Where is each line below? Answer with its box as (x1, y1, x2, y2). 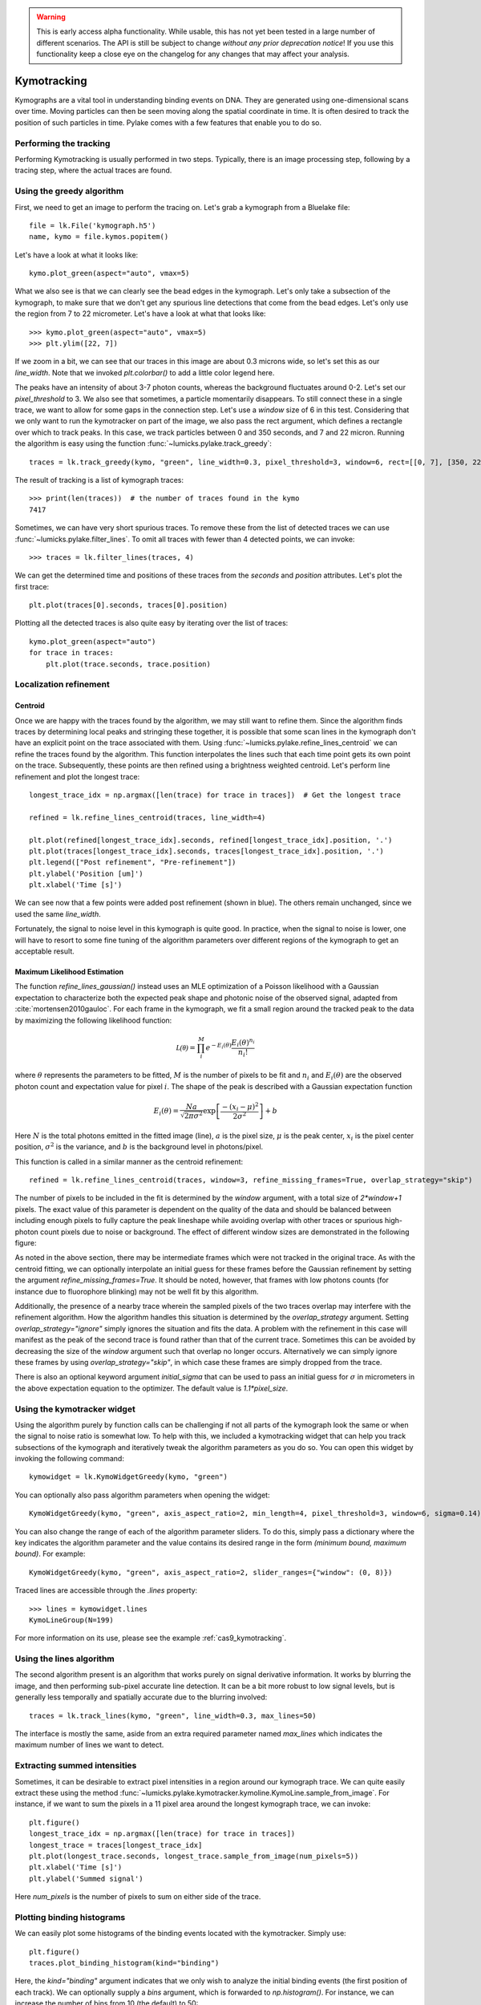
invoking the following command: (14, 1454, 124, 1464)
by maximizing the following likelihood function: (14, 1015, 172, 1025)
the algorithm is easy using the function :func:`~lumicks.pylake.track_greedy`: (14, 439, 273, 448)
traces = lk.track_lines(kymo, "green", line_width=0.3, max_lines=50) (29, 1711, 317, 1720)
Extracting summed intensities (14, 1760, 137, 1772)
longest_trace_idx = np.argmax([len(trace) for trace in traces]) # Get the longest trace (29, 790, 401, 800)
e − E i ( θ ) (205, 1042, 232, 1052)
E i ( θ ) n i (231, 1037, 256, 1049)
